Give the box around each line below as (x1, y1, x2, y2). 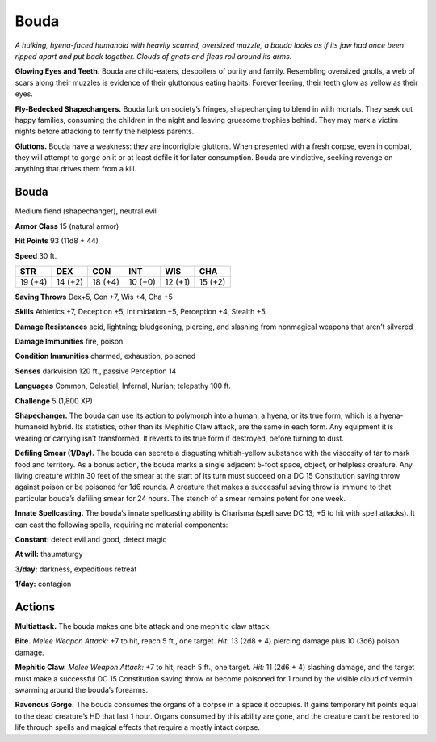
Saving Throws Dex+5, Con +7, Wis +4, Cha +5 (15, 292, 174, 301)
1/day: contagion (15, 579, 72, 589)
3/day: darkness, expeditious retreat (15, 564, 137, 574)
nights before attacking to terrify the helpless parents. (15, 126, 195, 137)
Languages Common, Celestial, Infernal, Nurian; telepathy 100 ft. (15, 381, 232, 391)
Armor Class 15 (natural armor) (15, 221, 119, 230)
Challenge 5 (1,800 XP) (15, 396, 93, 406)
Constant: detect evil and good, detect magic (15, 534, 167, 544)
